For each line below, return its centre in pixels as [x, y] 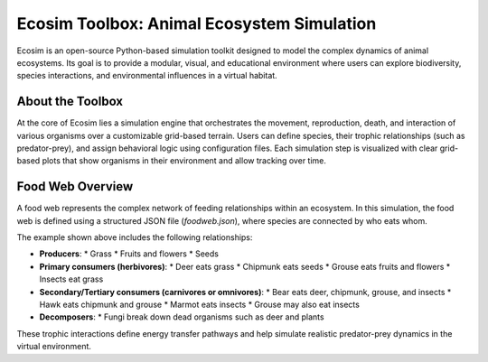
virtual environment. [54, 347]
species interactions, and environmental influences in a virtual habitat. [147, 76]
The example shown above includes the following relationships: [135, 237]
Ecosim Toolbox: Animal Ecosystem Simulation [197, 23]
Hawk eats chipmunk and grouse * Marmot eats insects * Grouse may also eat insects [200, 305]
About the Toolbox [70, 102]
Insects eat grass [71, 279]
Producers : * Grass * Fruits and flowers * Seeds [129, 254]
